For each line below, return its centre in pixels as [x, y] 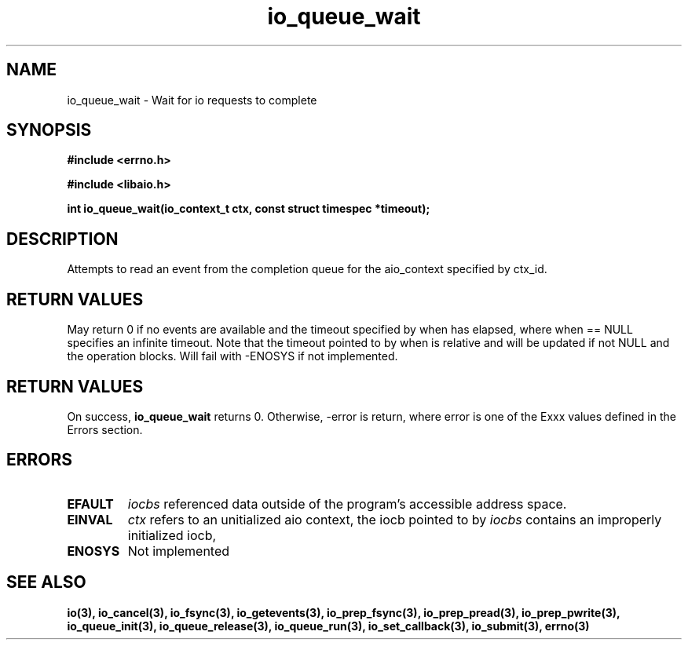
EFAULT [90, 504]
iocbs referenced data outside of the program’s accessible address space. [347, 504]
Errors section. [105, 429]
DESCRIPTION [62, 239]
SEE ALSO [46, 582]
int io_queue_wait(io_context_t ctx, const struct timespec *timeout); [249, 209]
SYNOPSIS [49, 130]
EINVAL [90, 519]
